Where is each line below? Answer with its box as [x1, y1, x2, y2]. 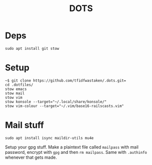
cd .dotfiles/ [5, 82, 34, 87]
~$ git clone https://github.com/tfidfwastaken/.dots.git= [5, 78, 126, 83]
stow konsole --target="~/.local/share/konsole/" [5, 99, 107, 104]
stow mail [5, 90, 25, 96]
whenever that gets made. [5, 154, 57, 160]
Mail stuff [5, 120, 44, 131]
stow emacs [5, 87, 27, 91]
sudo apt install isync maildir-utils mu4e [5, 135, 94, 140]
